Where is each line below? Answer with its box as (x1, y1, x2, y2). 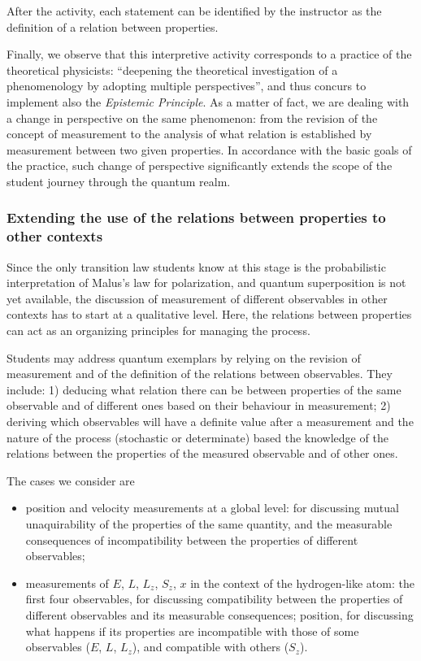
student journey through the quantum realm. (7, 172, 231, 189)
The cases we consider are (7, 472, 135, 489)
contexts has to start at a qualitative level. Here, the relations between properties (7, 306, 412, 323)
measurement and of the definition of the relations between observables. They (7, 365, 393, 382)
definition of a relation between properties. (7, 18, 219, 35)
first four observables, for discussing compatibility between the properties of (25, 590, 403, 607)
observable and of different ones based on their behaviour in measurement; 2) (7, 397, 391, 414)
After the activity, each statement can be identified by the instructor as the (7, 2, 382, 19)
